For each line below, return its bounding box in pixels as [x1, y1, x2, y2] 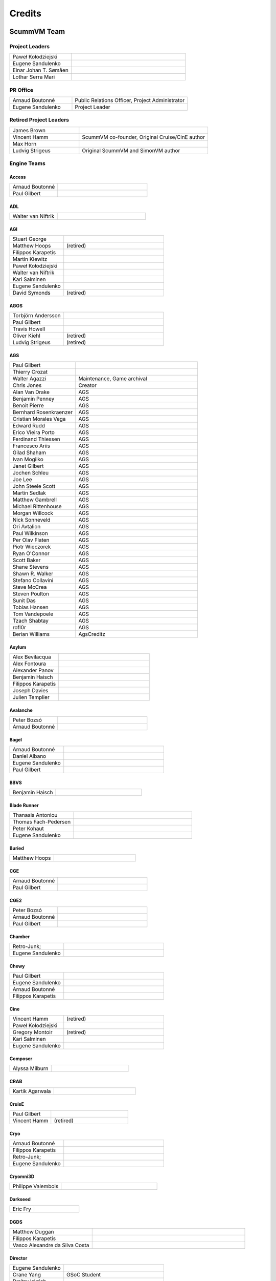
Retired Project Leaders [9, 116, 70, 123]
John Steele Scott [12, 483, 56, 490]
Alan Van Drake [12, 388, 50, 396]
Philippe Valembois [12, 1183, 59, 1190]
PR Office [9, 86, 34, 93]
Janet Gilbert [12, 463, 44, 470]
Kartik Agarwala [12, 1088, 51, 1095]
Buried [9, 845, 24, 851]
